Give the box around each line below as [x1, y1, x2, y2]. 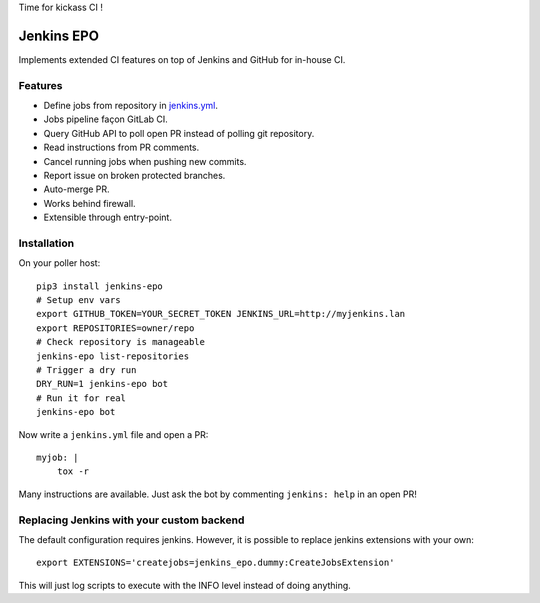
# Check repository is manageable [36, 336, 205, 348]
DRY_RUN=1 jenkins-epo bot [36, 378, 169, 390]
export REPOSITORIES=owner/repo [36, 322, 195, 334]
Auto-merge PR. [43, 183, 110, 195]
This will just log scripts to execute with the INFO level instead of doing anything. [18, 579, 352, 591]
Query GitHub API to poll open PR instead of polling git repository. [43, 127, 315, 139]
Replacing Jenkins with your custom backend [18, 513, 245, 527]
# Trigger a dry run [36, 365, 137, 376]
